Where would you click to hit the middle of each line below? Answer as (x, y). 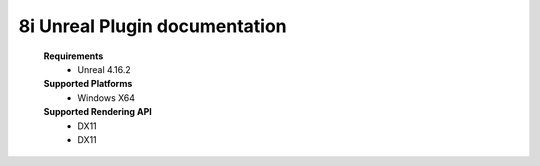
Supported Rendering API (97, 112)
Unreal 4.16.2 (104, 69)
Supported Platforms (88, 84)
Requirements (73, 56)
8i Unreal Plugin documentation (152, 26)
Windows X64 (106, 97)
